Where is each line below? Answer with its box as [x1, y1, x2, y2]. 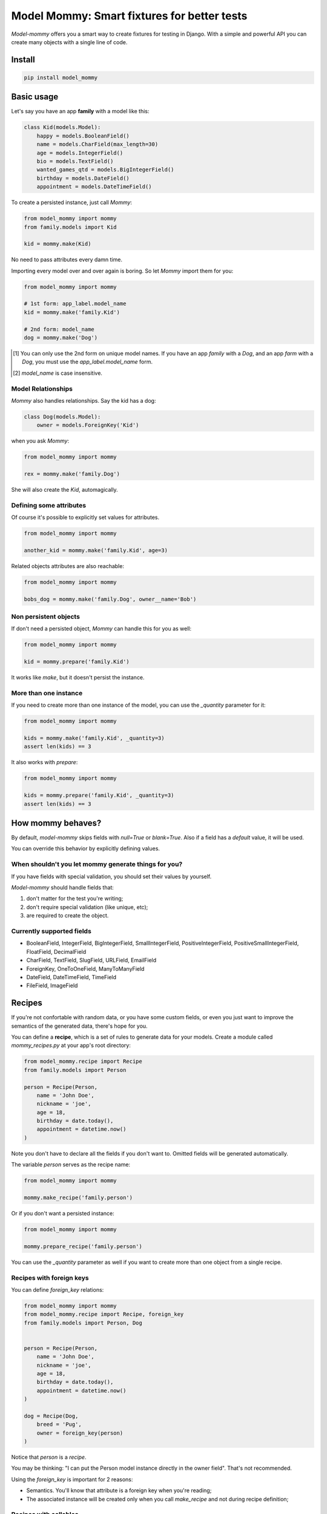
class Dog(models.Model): [24, 413, 101, 420]
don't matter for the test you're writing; [26, 895, 124, 902]
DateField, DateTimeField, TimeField [26, 973, 117, 980]
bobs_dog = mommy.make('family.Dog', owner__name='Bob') [24, 595, 197, 603]
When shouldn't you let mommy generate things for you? [11, 860, 183, 868]
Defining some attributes [11, 501, 87, 509]
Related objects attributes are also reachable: [11, 562, 124, 569]
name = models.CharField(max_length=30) [36, 141, 159, 148]
